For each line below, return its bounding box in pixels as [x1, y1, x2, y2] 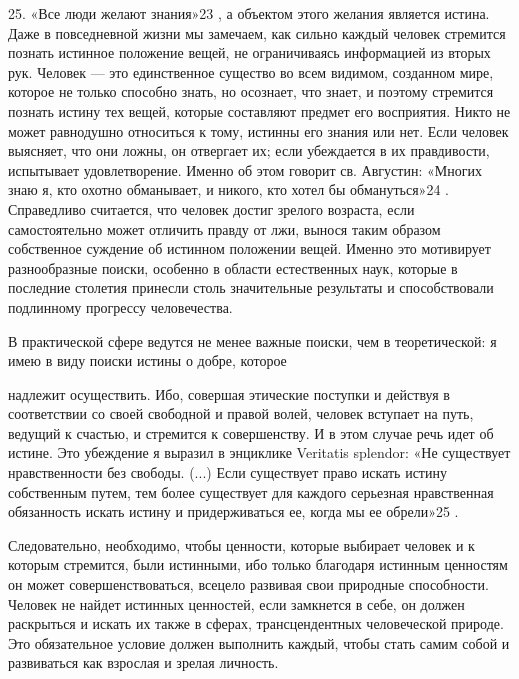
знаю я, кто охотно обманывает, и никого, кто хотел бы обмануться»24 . [8, 179, 449, 200]
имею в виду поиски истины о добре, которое [8, 350, 287, 371]
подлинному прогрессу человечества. [8, 296, 233, 317]
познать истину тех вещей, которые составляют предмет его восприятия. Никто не [8, 100, 511, 121]
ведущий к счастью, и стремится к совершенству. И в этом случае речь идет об [8, 422, 494, 443]
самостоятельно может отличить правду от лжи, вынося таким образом [8, 218, 441, 239]
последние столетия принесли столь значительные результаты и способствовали [8, 277, 494, 298]
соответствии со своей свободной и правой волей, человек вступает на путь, [8, 403, 474, 424]
